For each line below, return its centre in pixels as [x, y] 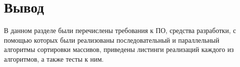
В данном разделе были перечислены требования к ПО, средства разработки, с [120, 30]
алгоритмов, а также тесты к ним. [54, 59]
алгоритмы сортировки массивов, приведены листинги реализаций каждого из [119, 49]
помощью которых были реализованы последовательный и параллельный [112, 40]
